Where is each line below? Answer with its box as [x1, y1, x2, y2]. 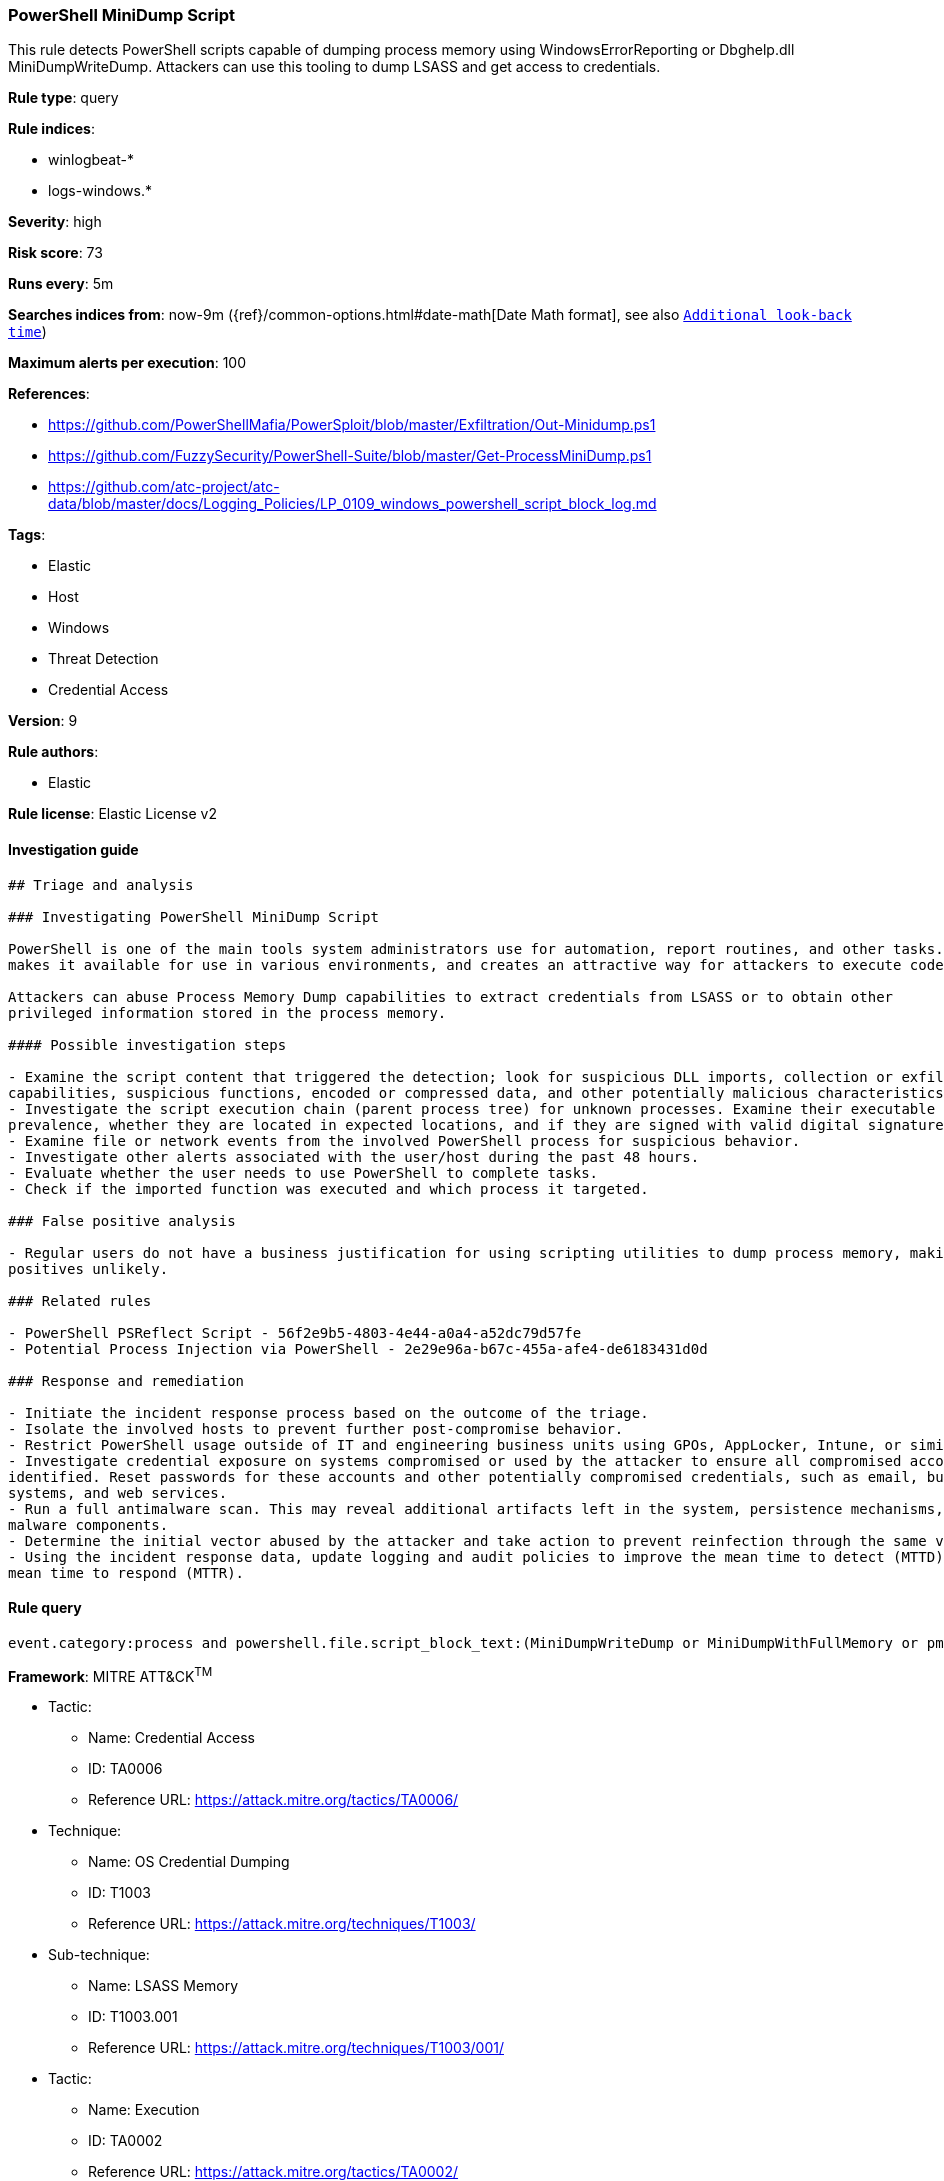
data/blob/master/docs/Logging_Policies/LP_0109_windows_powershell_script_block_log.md [48, 495, 657, 513]
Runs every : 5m [8, 275, 114, 293]
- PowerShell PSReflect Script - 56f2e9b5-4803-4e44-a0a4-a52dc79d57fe [8, 1324, 582, 1341]
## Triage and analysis [8, 876, 194, 893]
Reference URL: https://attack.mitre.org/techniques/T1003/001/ [88, 2039, 504, 2057]
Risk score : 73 [8, 244, 103, 262]
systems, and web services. [8, 1484, 228, 1501]
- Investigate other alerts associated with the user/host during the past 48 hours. [8, 1148, 700, 1165]
